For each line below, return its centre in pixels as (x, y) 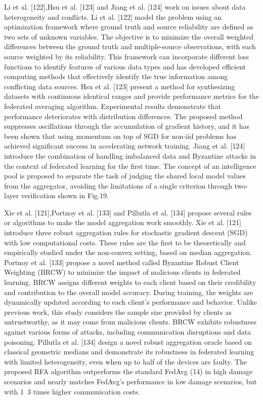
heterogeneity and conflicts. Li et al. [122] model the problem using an (113, 16)
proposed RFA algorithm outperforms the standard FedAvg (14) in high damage (128, 371)
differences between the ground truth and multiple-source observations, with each (130, 46)
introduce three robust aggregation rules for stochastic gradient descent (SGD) (126, 232)
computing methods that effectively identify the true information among (116, 76)
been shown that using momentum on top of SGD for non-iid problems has (120, 136)
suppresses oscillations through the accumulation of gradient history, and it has (127, 126)
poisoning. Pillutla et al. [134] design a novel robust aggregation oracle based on (128, 341)
